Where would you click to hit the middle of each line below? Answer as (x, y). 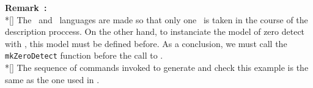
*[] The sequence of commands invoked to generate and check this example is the (157, 68)
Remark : (26, 7)
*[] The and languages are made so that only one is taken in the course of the (156, 19)
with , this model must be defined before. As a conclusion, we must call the (146, 43)
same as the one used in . (52, 79)
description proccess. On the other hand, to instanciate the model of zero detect (155, 31)
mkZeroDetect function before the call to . (84, 55)
